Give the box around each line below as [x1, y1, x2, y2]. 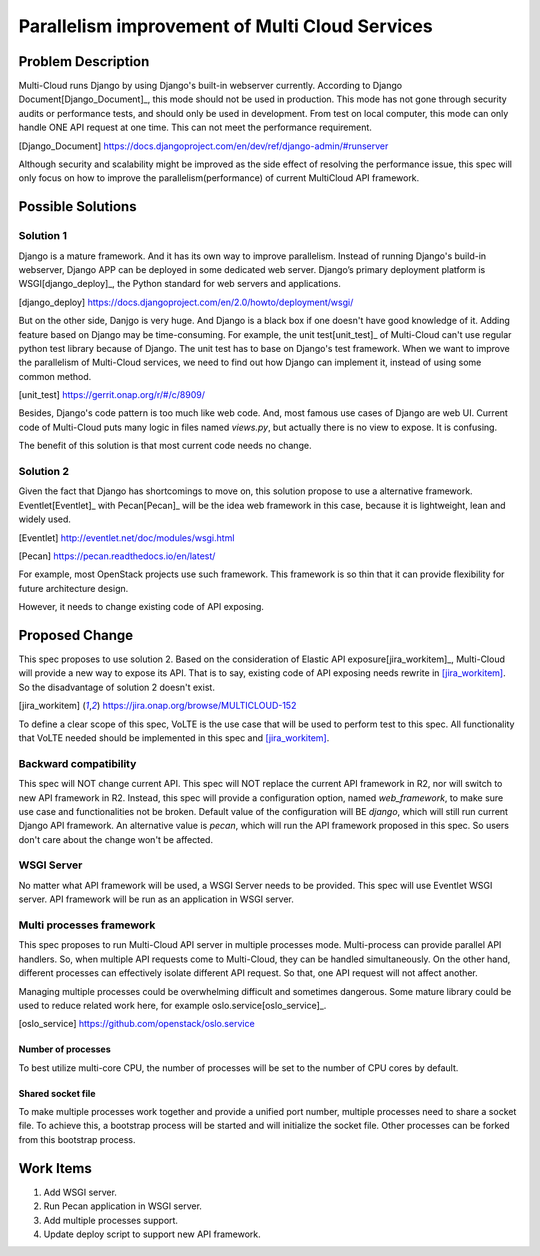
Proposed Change [18, 626, 134, 644]
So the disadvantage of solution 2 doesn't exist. [18, 681, 215, 693]
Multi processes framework [18, 918, 156, 932]
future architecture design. [18, 582, 129, 594]
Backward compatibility [18, 756, 137, 770]
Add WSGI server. [43, 1186, 117, 1198]
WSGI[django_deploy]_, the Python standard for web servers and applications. [18, 278, 342, 290]
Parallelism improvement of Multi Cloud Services [18, 15, 434, 37]
